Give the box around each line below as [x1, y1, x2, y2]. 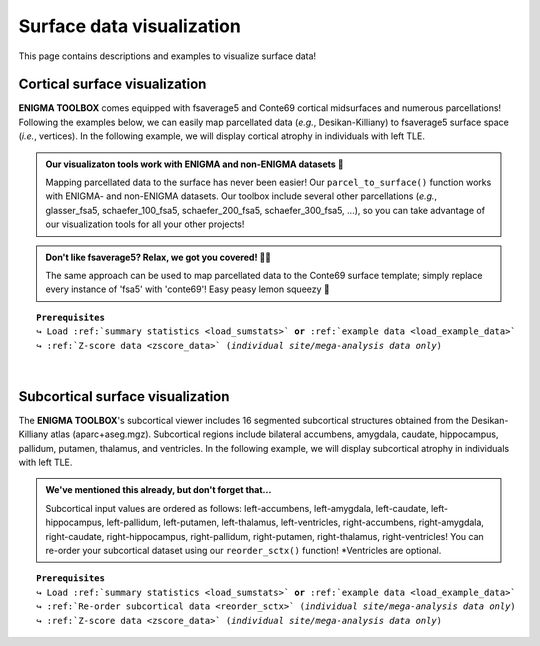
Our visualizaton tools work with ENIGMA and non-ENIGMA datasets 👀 [45, 158, 344, 170]
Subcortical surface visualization [18, 388, 230, 405]
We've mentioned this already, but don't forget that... [45, 484, 272, 496]
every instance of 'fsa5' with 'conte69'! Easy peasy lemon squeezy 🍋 [45, 283, 330, 295]
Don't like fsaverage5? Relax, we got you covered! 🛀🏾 [45, 251, 272, 263]
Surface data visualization [18, 15, 242, 37]
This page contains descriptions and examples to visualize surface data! [18, 50, 317, 62]
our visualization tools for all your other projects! [45, 218, 245, 230]
